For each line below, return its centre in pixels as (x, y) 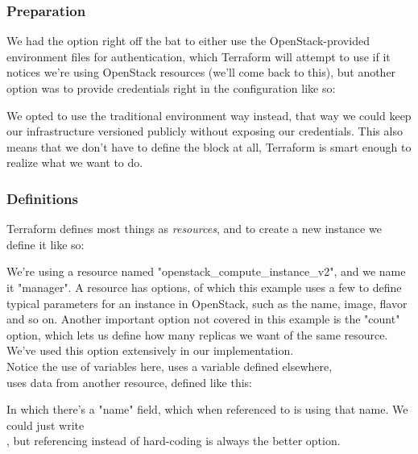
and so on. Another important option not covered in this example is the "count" (203, 319)
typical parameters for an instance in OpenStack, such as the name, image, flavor (207, 303)
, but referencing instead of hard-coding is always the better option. (174, 441)
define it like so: (46, 244)
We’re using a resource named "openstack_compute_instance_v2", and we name (206, 271)
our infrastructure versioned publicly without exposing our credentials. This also (205, 131)
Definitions (42, 198)
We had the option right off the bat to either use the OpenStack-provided (188, 41)
